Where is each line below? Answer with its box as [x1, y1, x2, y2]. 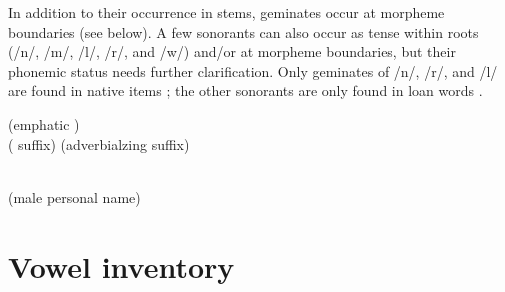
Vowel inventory [8, 245, 235, 286]
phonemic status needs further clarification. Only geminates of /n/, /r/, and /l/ [8, 60, 498, 81]
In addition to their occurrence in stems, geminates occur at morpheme [8, 2, 445, 22]
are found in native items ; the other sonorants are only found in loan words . [8, 80, 483, 101]
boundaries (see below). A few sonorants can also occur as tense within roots [8, 21, 479, 42]
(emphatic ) [8, 113, 80, 134]
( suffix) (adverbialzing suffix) [8, 133, 190, 154]
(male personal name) [8, 186, 141, 207]
